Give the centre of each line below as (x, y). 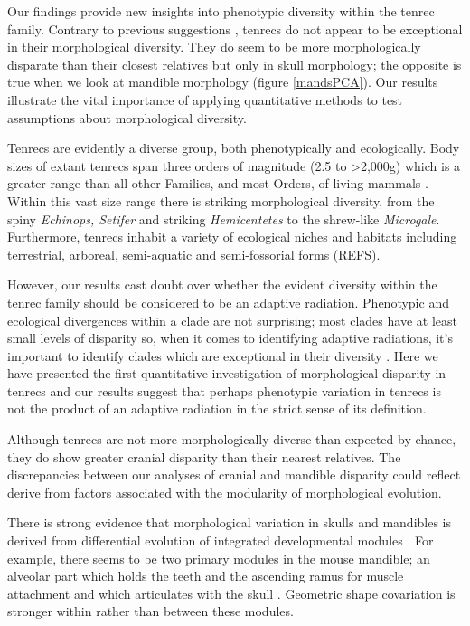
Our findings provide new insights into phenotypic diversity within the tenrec (221, 11)
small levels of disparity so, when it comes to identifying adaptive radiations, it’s (230, 338)
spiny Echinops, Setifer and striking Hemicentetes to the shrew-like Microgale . (224, 218)
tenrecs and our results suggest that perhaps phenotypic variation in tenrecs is (224, 390)
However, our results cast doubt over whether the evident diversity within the (222, 285)
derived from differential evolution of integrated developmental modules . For (221, 541)
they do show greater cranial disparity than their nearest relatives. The (204, 456)
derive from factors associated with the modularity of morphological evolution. (225, 492)
